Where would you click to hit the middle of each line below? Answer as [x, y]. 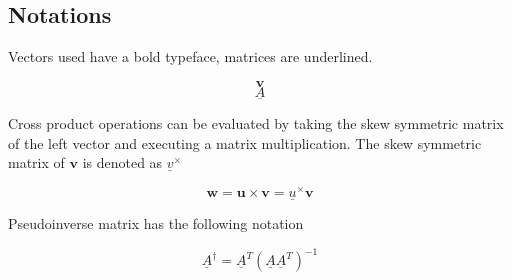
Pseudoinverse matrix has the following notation [156, 223]
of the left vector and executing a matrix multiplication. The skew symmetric [245, 142]
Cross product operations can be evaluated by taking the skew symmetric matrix [256, 123]
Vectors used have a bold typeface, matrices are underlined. [190, 56]
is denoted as [122, 162]
